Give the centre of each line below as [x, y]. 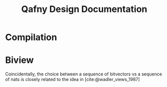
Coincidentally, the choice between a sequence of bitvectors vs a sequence [83, 74]
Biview [20, 60]
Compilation [31, 37]
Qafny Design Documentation [84, 9]
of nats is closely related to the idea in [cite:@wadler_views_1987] [73, 79]
